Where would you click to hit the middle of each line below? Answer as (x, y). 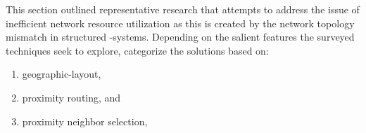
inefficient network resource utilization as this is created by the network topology (180, 23)
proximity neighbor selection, (85, 121)
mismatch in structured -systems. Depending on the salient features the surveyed (180, 37)
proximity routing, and (71, 97)
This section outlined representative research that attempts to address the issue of (183, 9)
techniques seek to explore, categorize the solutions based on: (137, 50)
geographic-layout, (62, 74)
